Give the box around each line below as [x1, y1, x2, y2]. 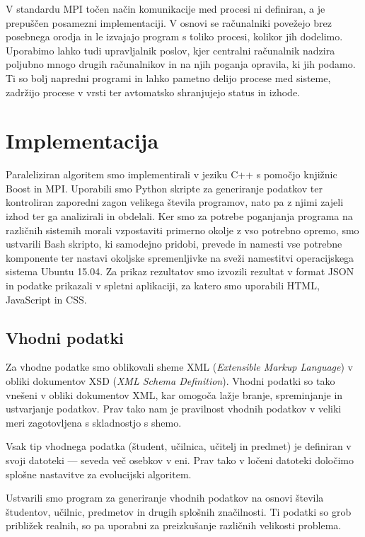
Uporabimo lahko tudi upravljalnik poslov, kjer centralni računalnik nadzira [6, 42, 335, 57]
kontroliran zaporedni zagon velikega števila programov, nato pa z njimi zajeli [6, 195, 344, 209]
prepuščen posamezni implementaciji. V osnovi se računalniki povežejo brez [6, 15, 332, 30]
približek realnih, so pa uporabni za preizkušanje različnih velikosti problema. [6, 518, 342, 533]
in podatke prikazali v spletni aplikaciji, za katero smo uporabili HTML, [6, 278, 320, 293]
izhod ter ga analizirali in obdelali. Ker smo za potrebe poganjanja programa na [6, 209, 353, 224]
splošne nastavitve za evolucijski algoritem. [6, 466, 192, 481]
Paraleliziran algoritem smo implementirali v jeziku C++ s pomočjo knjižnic [6, 167, 337, 182]
